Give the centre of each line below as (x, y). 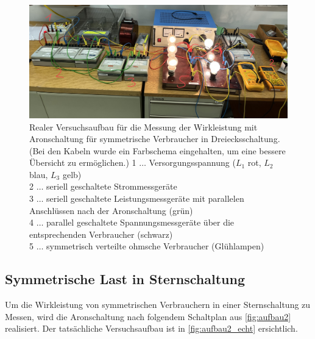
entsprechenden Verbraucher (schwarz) (101, 234)
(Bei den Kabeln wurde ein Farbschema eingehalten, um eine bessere (157, 150)
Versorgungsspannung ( (192, 162)
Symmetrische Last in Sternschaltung (125, 279)
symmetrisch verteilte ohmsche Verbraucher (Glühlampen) (155, 246)
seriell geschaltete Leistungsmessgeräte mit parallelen (145, 198)
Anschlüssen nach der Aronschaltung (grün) (111, 210)
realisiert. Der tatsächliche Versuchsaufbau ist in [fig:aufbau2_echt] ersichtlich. (151, 328)
